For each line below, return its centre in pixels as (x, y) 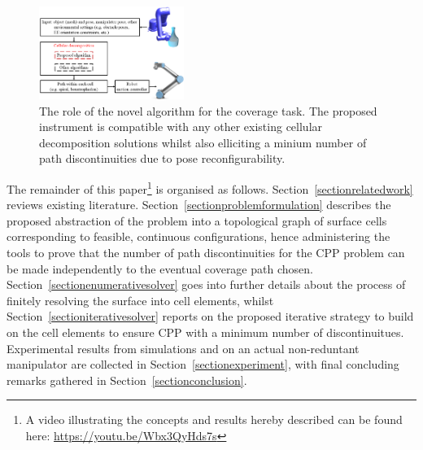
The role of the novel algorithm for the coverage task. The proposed (208, 110)
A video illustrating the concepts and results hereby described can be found (214, 419)
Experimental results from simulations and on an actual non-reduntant (183, 348)
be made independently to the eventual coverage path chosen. (160, 268)
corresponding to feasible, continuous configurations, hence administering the (198, 236)
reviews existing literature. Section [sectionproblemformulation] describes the (199, 205)
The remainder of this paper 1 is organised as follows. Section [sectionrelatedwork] (210, 187)
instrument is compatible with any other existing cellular (181, 127)
